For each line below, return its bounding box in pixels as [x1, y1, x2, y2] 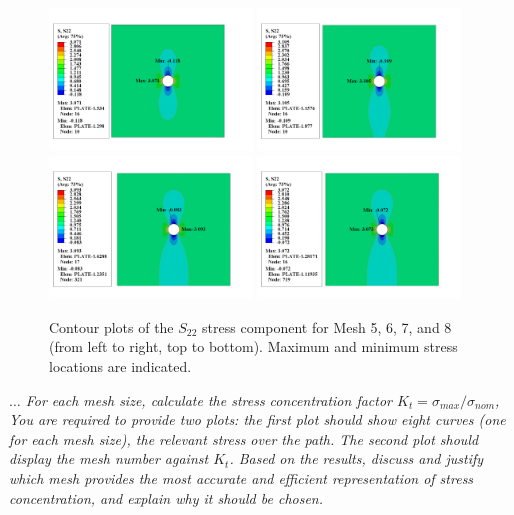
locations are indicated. [49, 355, 192, 376]
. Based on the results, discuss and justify [229, 448, 484, 469]
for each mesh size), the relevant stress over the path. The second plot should [9, 428, 479, 449]
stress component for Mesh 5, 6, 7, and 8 [202, 316, 452, 337]
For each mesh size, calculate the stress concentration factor [25, 389, 392, 410]
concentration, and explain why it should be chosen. [9, 487, 324, 508]
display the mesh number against [9, 448, 209, 469]
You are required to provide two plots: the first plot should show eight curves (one [9, 409, 506, 430]
